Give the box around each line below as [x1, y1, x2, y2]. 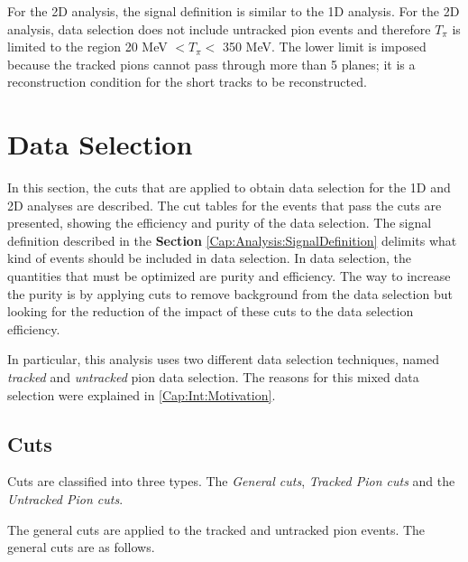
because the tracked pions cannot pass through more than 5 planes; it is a [7, 54, 416, 73]
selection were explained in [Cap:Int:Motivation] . [7, 385, 276, 404]
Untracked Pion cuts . [7, 490, 124, 509]
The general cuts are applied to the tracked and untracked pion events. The [7, 520, 426, 539]
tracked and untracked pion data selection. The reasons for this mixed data [7, 368, 419, 387]
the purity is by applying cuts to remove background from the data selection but [7, 284, 453, 303]
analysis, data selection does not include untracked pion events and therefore [7, 19, 431, 38]
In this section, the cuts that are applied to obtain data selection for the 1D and [7, 178, 451, 197]
